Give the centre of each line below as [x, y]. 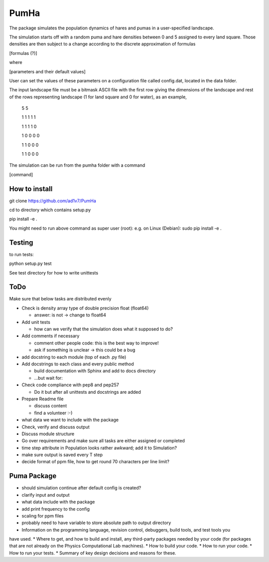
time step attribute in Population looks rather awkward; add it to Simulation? [99, 448]
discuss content [51, 406]
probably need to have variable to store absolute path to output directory [96, 523]
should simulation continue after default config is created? [81, 488]
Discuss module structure [48, 434]
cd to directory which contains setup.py [50, 210]
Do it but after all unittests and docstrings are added [88, 392]
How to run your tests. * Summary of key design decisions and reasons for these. [93, 553]
